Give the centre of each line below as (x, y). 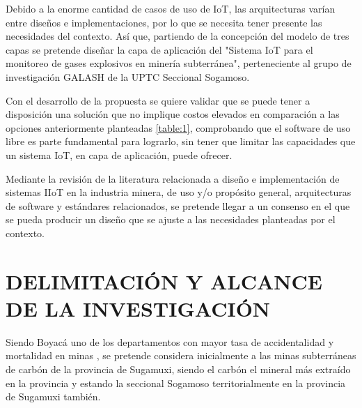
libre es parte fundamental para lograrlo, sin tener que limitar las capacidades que (181, 141)
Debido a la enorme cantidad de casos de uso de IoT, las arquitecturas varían (171, 8)
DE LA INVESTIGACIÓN (138, 308)
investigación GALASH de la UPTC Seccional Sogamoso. (128, 76)
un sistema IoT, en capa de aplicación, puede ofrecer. (119, 154)
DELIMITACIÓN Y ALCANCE (164, 281)
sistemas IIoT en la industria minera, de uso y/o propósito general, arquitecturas (179, 192)
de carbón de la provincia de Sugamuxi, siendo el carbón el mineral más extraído (178, 369)
